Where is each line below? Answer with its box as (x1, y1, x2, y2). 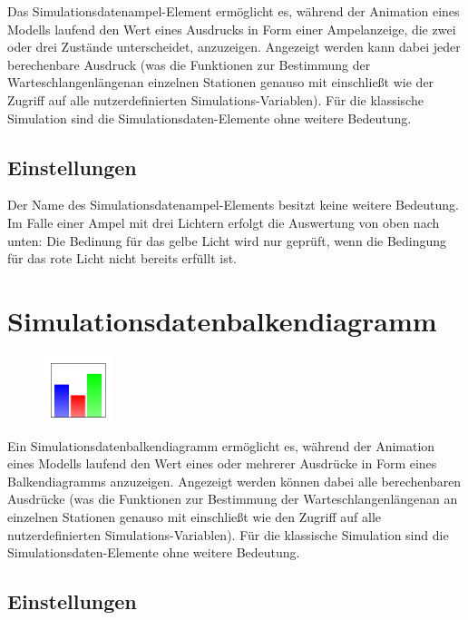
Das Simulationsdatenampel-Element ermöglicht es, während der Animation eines (7, 2, 460, 20)
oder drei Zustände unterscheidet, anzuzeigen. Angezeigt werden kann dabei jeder (7, 37, 461, 56)
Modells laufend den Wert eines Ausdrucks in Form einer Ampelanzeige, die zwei (7, 19, 456, 38)
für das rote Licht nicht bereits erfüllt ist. (7, 249, 237, 268)
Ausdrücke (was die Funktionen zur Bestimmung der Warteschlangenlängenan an (7, 489, 458, 508)
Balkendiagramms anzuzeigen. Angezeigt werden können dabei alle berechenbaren (7, 471, 462, 490)
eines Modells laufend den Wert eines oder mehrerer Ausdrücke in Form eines (7, 454, 437, 473)
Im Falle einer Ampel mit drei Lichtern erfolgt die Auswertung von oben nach (7, 212, 440, 231)
